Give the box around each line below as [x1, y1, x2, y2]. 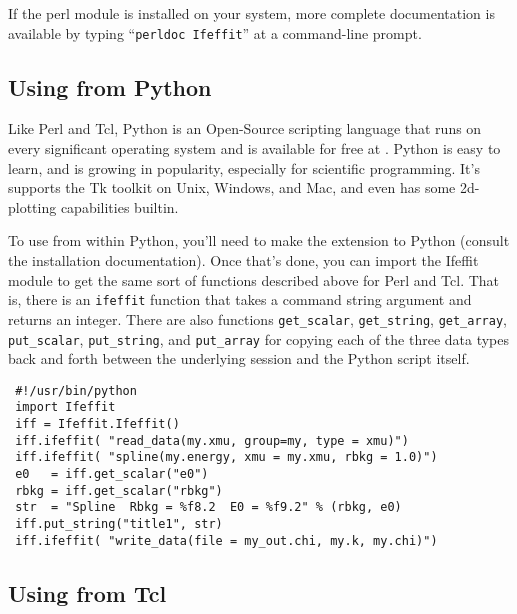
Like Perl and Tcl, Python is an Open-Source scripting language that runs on [8, 118, 482, 139]
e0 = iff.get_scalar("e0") [15, 467, 209, 482]
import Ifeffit [15, 400, 116, 415]
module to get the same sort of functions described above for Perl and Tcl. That [8, 269, 500, 290]
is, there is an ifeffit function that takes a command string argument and [8, 289, 472, 310]
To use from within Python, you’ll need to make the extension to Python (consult [8, 230, 510, 251]
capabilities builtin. [60, 196, 179, 217]
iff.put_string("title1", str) [15, 517, 223, 532]
